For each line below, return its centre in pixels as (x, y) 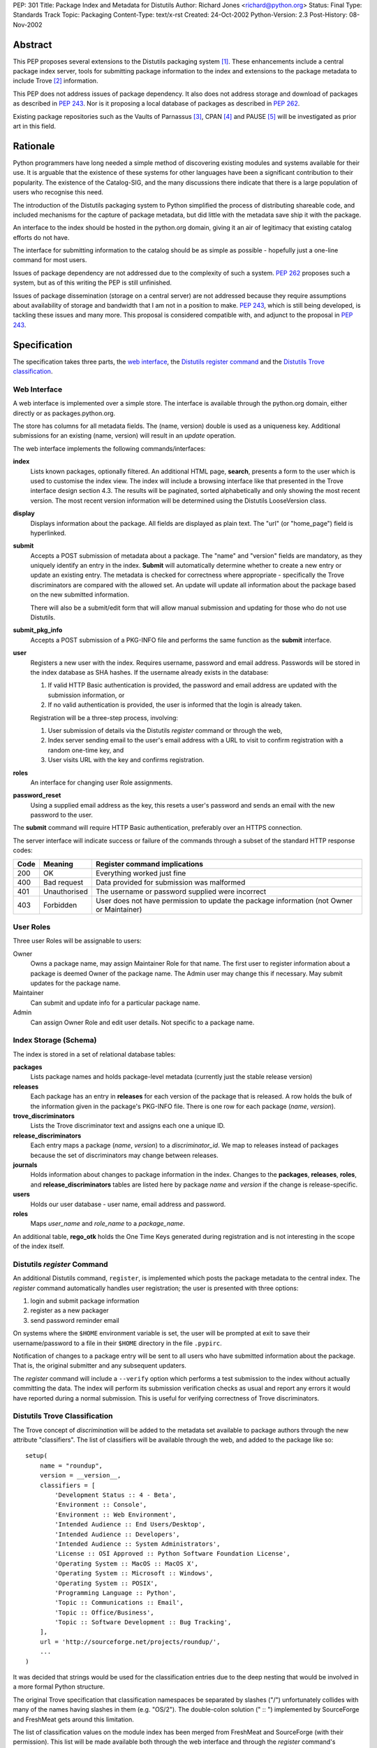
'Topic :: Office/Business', (105, 1612)
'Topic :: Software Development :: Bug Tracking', (143, 1622)
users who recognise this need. (58, 192)
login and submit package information (85, 1301)
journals (25, 1165)
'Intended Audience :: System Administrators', (138, 1544)
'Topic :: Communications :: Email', (119, 1603)
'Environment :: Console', (101, 1505)
